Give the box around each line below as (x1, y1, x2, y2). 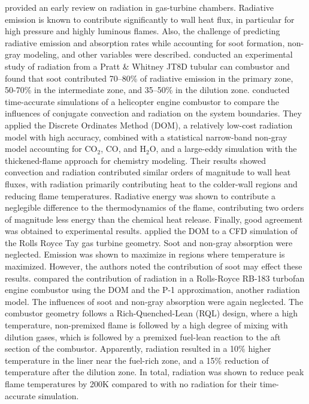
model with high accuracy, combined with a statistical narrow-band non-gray (5, 130, 287, 143)
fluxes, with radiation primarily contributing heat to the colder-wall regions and (5, 177, 298, 190)
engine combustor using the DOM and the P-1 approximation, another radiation (5, 283, 300, 296)
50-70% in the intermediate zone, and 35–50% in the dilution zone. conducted (5, 83, 290, 96)
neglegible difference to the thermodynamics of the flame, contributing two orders (5, 201, 304, 214)
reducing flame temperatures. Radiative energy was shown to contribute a (5, 189, 276, 202)
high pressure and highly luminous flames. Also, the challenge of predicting (5, 25, 280, 37)
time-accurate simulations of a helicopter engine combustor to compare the (5, 95, 280, 107)
